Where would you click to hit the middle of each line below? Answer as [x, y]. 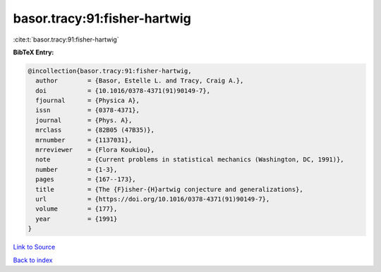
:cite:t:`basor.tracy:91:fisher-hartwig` [66, 39]
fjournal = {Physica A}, [88, 101]
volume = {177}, [77, 209]
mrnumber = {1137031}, [84, 140]
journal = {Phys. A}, [84, 120]
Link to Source [34, 247]
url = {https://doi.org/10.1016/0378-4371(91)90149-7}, [153, 199]
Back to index [33, 260]
